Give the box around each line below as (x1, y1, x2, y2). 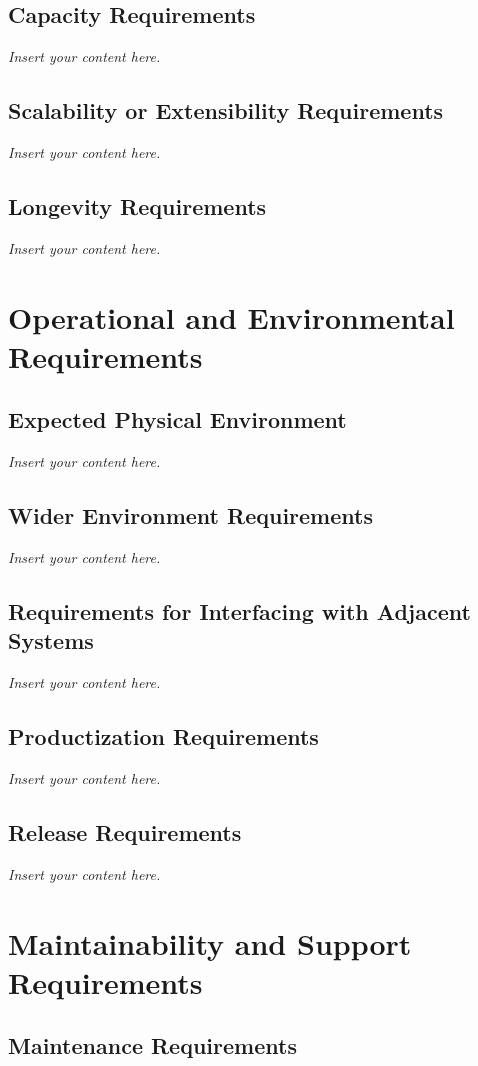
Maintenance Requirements (8, 1030, 297, 1061)
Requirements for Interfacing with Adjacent (8, 595, 471, 626)
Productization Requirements (8, 721, 319, 752)
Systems (8, 625, 94, 656)
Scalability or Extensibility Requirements (8, 95, 444, 126)
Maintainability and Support (8, 922, 412, 963)
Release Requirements (8, 816, 242, 847)
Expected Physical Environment (8, 404, 347, 435)
